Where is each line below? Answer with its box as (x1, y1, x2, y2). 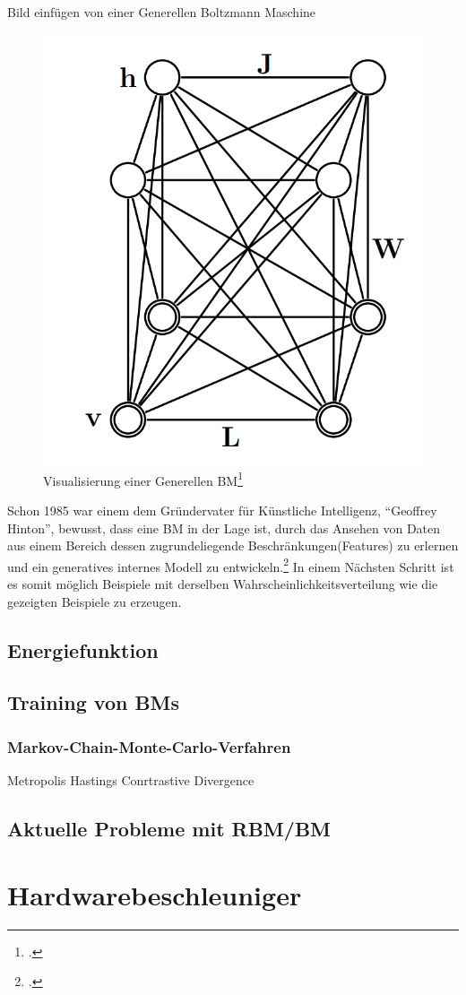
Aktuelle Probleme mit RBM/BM (7, 814, 331, 842)
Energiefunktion (7, 636, 159, 663)
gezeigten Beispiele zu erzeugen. (7, 592, 182, 610)
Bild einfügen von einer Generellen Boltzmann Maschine (7, 3, 316, 21)
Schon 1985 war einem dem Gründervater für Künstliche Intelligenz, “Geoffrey (7, 501, 437, 519)
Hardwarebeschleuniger (7, 876, 302, 913)
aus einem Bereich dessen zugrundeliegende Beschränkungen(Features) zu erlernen (7, 536, 459, 555)
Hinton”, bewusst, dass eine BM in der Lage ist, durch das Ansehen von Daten (7, 518, 441, 537)
